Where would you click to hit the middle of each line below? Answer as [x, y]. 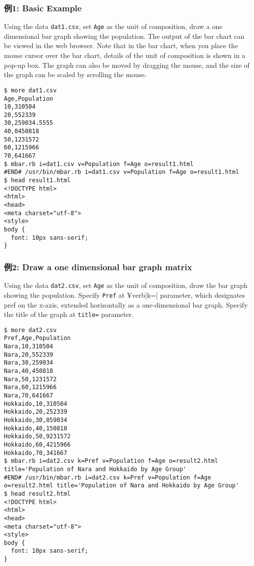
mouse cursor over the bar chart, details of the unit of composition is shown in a [125, 55]
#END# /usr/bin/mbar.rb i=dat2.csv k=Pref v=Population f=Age [108, 477]
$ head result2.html [38, 494]
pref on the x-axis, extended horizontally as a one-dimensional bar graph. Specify [126, 304]
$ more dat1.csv [30, 90]
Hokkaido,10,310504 [36, 404]
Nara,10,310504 [29, 347]
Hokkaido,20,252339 [36, 412]
